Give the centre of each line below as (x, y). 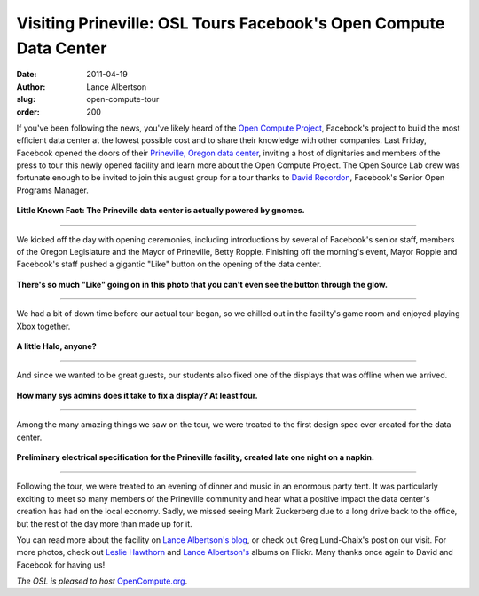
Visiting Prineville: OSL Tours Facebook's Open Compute (231, 23)
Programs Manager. (52, 190)
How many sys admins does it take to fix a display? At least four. (137, 395)
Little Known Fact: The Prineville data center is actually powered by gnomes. (161, 211)
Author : (31, 87)
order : (28, 112)
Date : (27, 75)
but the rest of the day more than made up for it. (104, 523)
